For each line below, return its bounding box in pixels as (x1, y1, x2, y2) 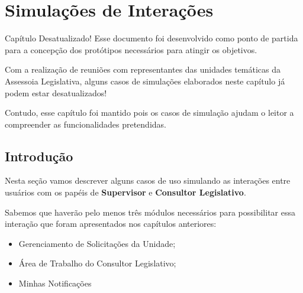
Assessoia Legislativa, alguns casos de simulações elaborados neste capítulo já (5, 74, 285, 87)
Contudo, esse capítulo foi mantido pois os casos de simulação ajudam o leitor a (5, 106, 294, 119)
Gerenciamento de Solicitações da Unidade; (18, 237, 176, 249)
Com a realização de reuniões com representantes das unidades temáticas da (5, 63, 281, 76)
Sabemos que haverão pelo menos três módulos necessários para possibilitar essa (5, 206, 295, 218)
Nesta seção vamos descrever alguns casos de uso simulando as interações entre (5, 174, 291, 187)
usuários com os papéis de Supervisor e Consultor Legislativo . (5, 186, 246, 198)
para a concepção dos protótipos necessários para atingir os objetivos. (5, 43, 257, 56)
